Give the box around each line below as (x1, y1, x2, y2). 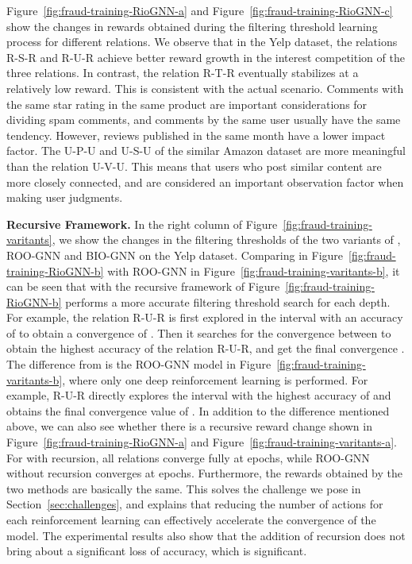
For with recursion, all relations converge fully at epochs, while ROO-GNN (6, 449, 370, 465)
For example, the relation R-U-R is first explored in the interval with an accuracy (6, 309, 403, 326)
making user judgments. (6, 189, 123, 206)
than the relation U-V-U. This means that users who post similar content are (6, 157, 382, 174)
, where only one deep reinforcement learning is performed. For (62, 371, 368, 388)
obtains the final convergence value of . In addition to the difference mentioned (6, 402, 390, 419)
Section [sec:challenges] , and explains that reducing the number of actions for (6, 496, 383, 512)
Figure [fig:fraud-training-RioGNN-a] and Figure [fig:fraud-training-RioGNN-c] (6, 2, 393, 18)
